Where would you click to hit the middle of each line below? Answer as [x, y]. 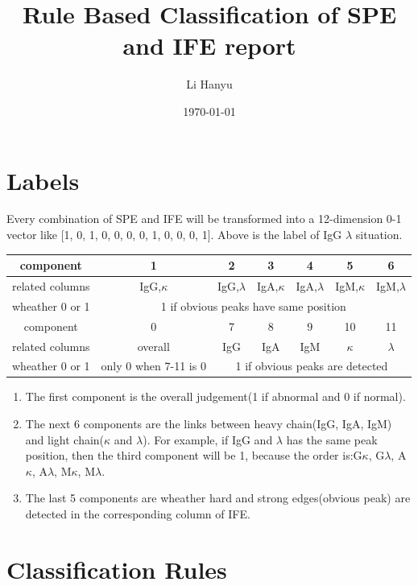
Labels [43, 180]
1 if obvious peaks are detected [312, 366]
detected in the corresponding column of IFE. [138, 514]
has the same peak [332, 439]
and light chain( [65, 439]
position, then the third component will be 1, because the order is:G [194, 455]
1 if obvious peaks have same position [253, 305]
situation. [379, 235]
